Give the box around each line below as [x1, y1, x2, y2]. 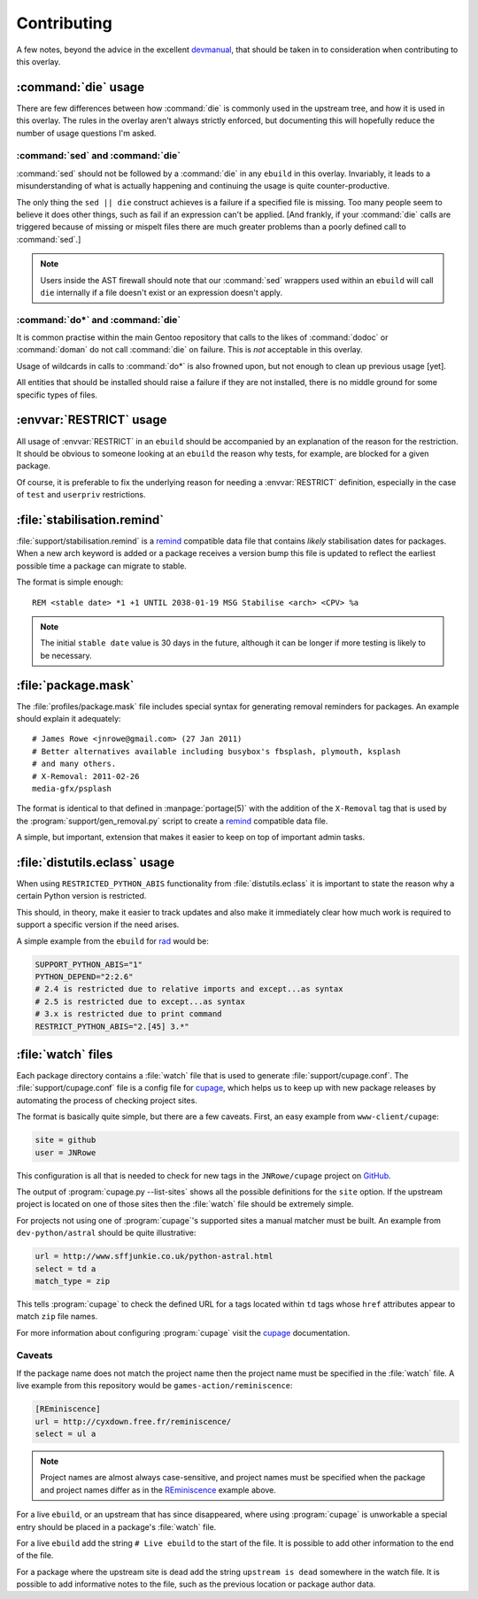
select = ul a [35, 1428, 96, 1439]
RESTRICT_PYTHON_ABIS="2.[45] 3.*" [35, 1021, 189, 1031]
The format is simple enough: [16, 576, 124, 588]
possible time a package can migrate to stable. [16, 560, 188, 571]
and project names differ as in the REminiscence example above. [40, 1484, 276, 1495]
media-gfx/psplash [32, 784, 112, 793]
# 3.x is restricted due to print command [35, 1009, 222, 1019]
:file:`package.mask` [16, 677, 135, 692]
